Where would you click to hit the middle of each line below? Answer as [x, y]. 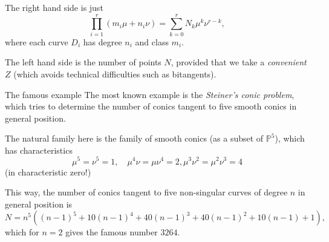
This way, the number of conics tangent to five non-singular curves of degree [146, 192]
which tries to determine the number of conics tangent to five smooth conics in [151, 106]
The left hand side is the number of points [83, 62]
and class [152, 41]
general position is [39, 204]
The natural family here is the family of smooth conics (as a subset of [134, 138]
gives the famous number [112, 232]
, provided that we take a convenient [239, 62]
